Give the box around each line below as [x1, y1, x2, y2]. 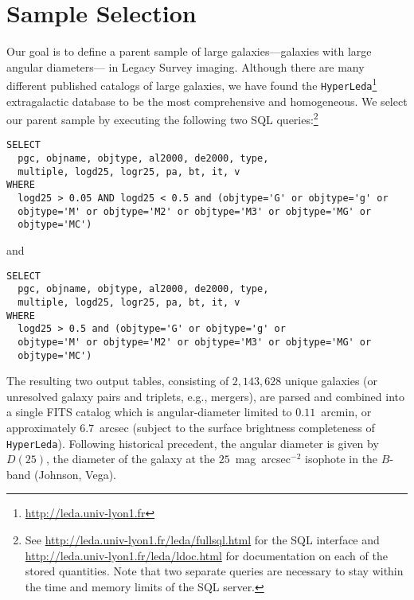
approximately [6, 419, 76, 436]
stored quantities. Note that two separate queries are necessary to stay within [25, 563, 404, 579]
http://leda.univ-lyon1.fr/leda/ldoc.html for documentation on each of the [25, 547, 388, 563]
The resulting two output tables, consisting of [6, 372, 229, 389]
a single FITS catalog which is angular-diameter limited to [6, 403, 292, 420]
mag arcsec [235, 450, 291, 467]
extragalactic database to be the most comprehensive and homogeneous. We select [6, 92, 408, 109]
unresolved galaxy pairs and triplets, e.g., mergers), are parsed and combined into [6, 388, 405, 404]
